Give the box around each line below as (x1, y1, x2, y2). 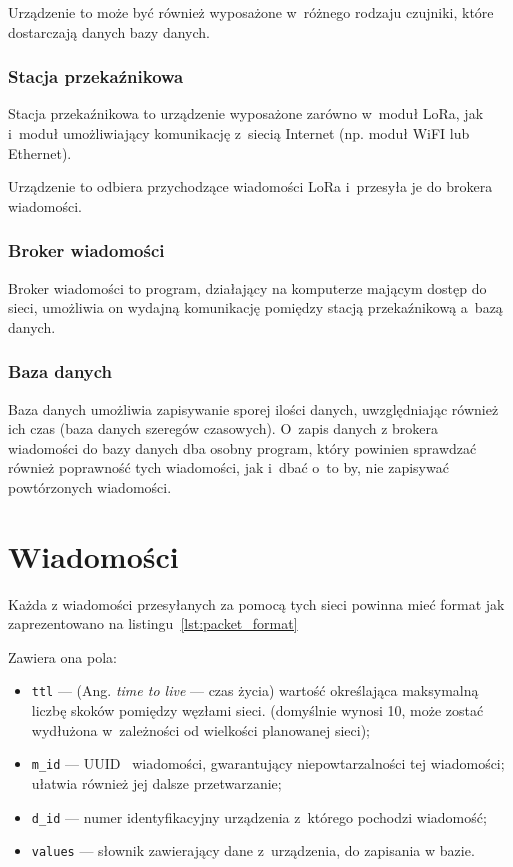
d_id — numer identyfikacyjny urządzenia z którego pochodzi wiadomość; (31, 806, 487, 827)
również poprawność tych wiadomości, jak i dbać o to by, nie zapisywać (8, 457, 449, 478)
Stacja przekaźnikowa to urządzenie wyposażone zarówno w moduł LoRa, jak (8, 103, 484, 124)
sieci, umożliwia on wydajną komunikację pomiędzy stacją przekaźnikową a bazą (8, 297, 503, 318)
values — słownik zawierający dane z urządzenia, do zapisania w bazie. (31, 840, 475, 861)
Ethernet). (8, 142, 72, 163)
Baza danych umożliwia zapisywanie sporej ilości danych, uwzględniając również (8, 398, 499, 419)
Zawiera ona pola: (8, 646, 117, 667)
